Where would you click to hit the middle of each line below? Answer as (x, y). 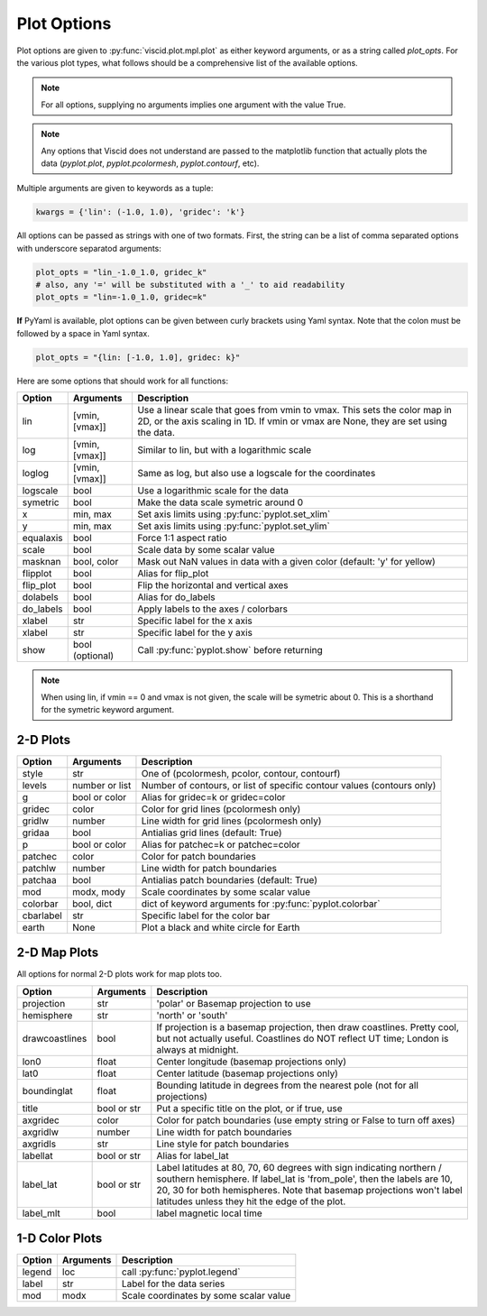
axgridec (41, 1120)
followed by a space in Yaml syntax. (83, 333)
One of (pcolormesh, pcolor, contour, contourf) (241, 773)
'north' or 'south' (192, 1015)
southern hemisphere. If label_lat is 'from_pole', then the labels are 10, (304, 1179)
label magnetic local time (210, 1213)
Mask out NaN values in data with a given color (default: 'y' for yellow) (286, 562)
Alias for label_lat (193, 1155)
